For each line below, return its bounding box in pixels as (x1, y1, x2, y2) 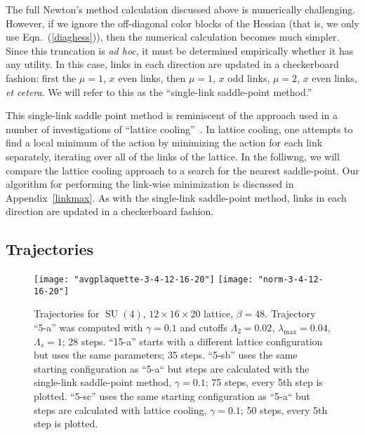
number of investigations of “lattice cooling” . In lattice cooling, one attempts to (6, 121, 353, 136)
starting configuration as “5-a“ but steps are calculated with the (34, 361, 310, 375)
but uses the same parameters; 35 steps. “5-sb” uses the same (34, 347, 298, 362)
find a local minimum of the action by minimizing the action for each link (6, 135, 323, 150)
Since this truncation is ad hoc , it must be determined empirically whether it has (6, 43, 354, 57)
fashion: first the (6, 70, 77, 85)
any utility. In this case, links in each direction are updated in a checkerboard (6, 57, 339, 71)
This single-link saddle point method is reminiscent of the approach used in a (6, 108, 338, 123)
